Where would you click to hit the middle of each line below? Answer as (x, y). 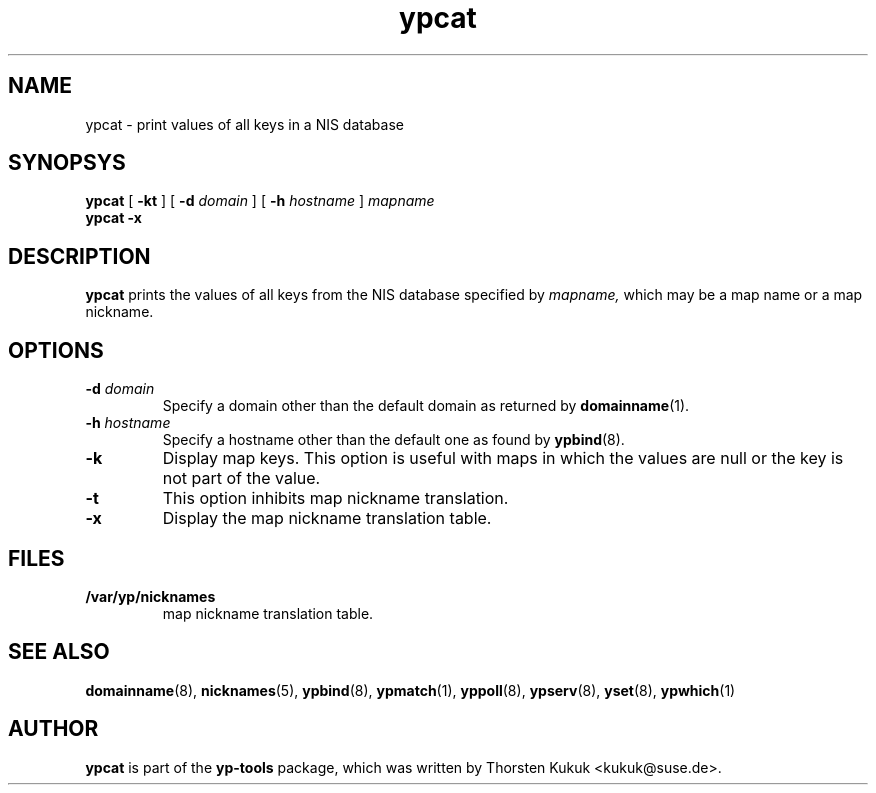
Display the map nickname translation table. (327, 518)
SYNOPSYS (67, 163)
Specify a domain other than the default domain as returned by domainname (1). (426, 406)
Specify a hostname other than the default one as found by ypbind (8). (393, 440)
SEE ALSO (59, 652)
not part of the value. (241, 478)
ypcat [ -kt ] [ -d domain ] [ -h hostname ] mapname (260, 201)
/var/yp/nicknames (150, 596)
